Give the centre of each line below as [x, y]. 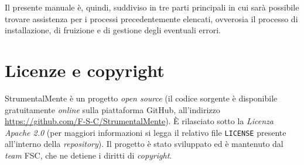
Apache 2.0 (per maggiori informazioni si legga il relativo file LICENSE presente [146, 132]
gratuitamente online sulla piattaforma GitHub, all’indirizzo [112, 109]
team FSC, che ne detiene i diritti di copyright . [88, 155]
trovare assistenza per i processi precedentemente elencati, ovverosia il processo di [151, 18]
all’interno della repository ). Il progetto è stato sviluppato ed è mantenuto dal [144, 144]
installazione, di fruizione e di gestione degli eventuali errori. [113, 30]
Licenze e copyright [85, 70]
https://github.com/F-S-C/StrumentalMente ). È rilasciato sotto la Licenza [139, 121]
